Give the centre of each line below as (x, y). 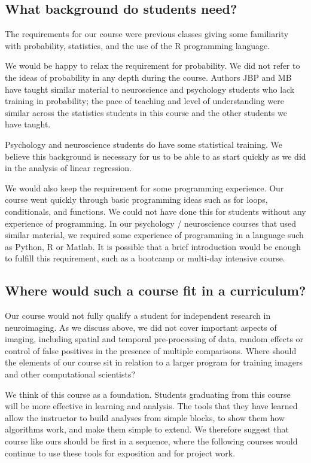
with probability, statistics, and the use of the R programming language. (138, 45)
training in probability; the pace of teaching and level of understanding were (144, 101)
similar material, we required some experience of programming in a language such (154, 235)
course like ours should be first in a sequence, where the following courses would (151, 441)
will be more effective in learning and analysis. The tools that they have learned (151, 406)
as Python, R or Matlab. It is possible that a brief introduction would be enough (153, 246)
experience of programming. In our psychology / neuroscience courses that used (151, 223)
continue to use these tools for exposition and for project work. (120, 453)
